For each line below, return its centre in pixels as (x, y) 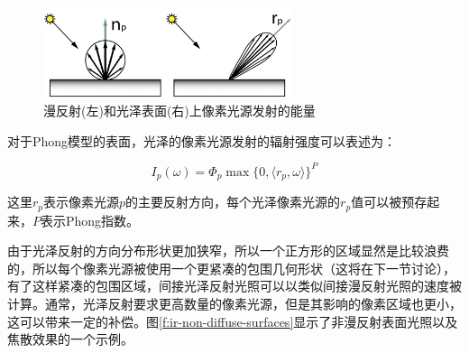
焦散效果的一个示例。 (70, 339)
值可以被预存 (389, 202)
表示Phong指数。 (90, 220)
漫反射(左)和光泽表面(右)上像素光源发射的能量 (179, 110)
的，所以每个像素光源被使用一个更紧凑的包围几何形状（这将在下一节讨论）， (231, 268)
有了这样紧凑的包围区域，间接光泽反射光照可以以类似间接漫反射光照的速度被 (234, 286)
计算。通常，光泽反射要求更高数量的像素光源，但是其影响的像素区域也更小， (234, 303)
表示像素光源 (82, 202)
